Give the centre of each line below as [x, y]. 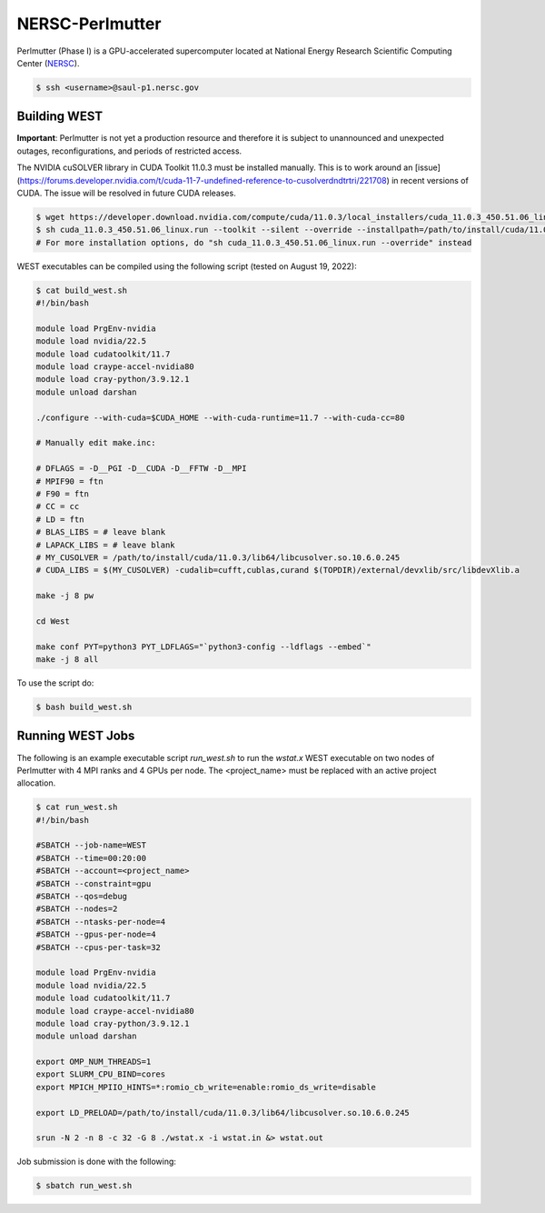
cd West [53, 621]
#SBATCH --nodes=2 [77, 909]
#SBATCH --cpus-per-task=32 [98, 947]
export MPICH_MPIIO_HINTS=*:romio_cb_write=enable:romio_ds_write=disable [206, 1087]
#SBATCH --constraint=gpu [94, 883]
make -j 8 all [67, 660]
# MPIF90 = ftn [69, 481]
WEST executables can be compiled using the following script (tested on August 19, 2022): [187, 266]
